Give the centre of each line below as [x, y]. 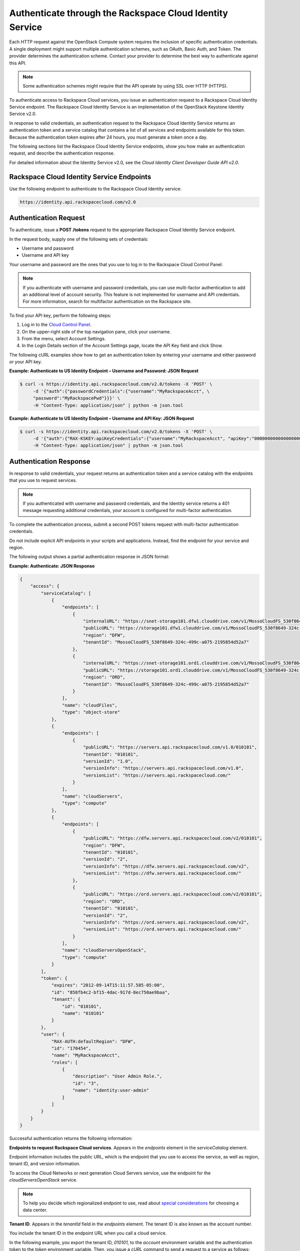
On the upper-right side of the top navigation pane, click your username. [96, 332]
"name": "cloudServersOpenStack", [104, 950]
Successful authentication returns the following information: [71, 1138]
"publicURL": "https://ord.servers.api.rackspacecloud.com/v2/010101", [172, 894]
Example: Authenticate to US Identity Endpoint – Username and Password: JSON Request [104, 371]
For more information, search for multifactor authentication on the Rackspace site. [107, 301]
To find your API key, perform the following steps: [60, 315]
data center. [35, 1210]
